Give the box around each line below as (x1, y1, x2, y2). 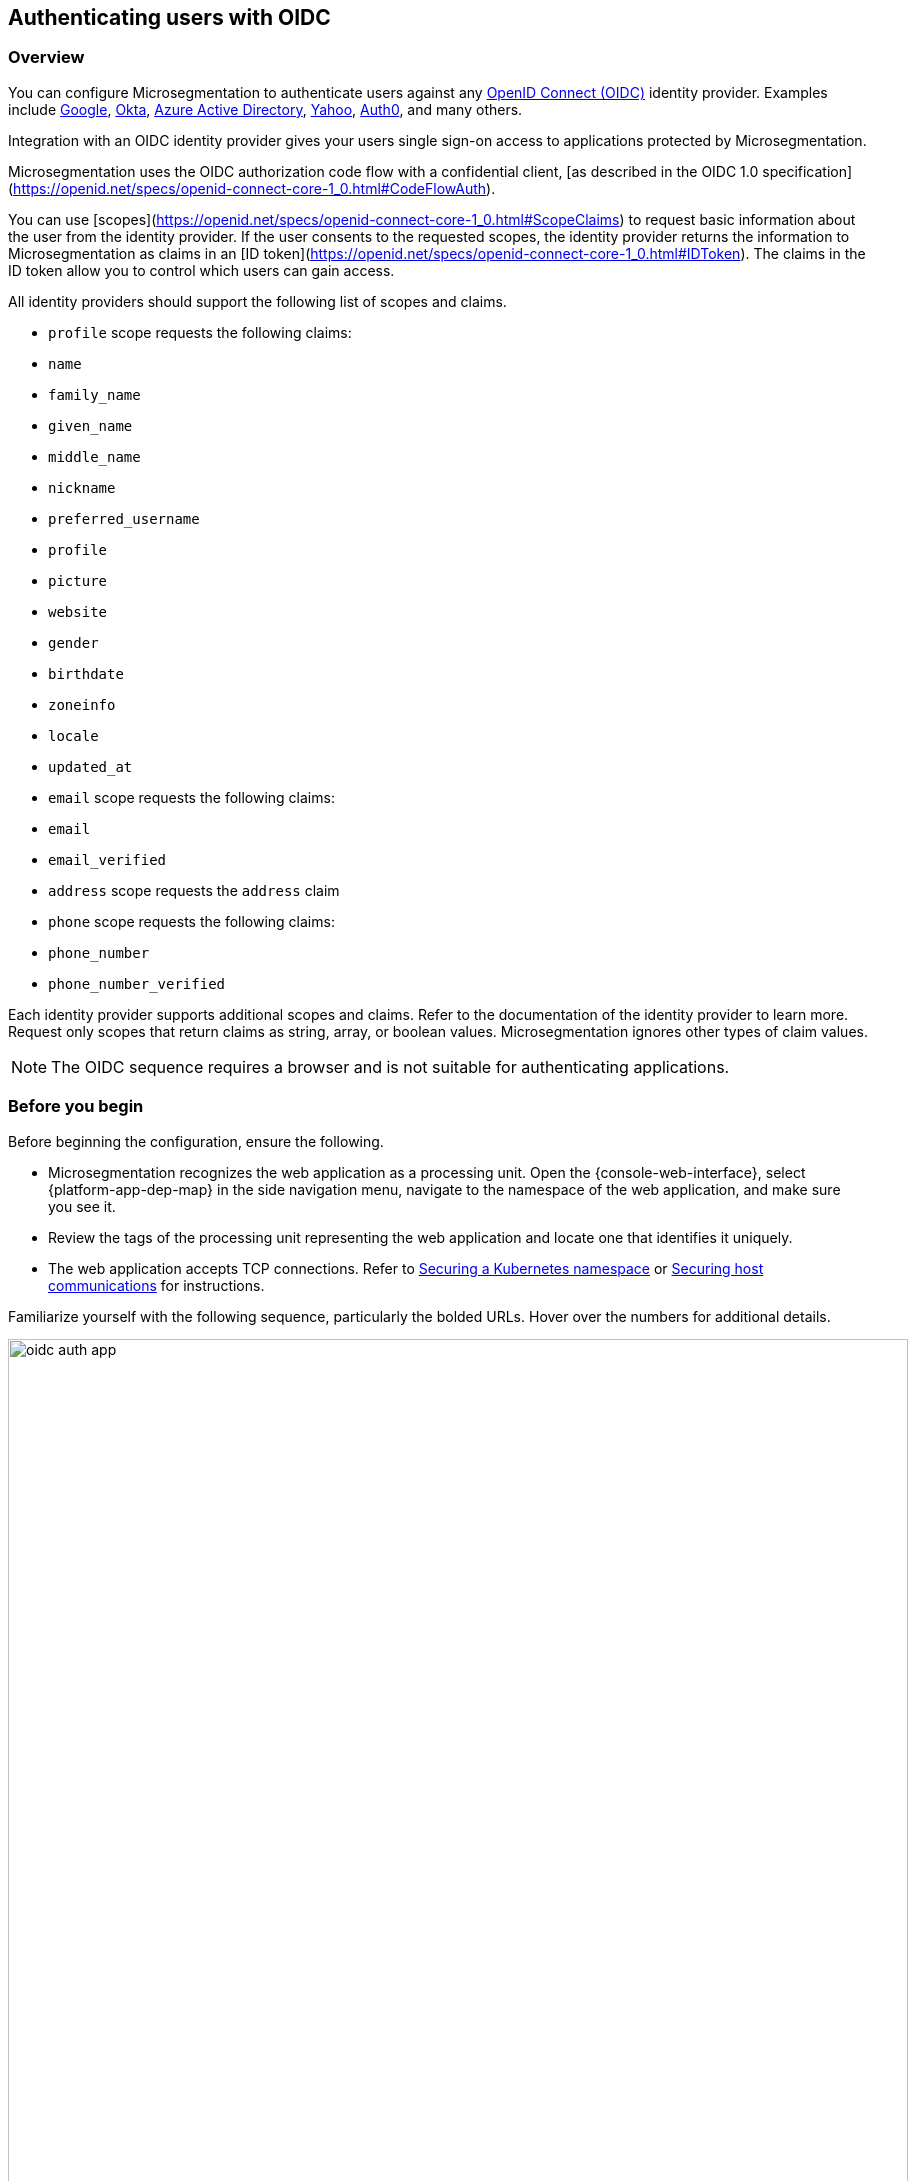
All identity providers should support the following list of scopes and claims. (8, 292, 507, 310)
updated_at (48, 758, 133, 775)
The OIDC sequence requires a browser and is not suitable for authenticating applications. (51, 1056, 730, 1077)
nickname (48, 479, 116, 496)
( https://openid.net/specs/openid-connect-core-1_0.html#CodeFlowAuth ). (8, 179, 496, 197)
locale (48, 727, 99, 744)
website (48, 603, 108, 620)
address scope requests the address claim (48, 881, 340, 899)
